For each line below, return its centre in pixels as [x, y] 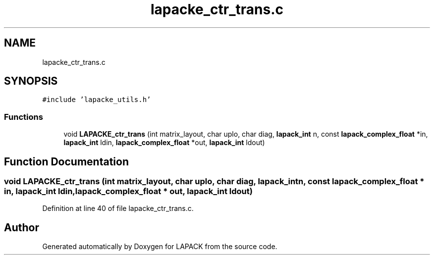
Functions [24, 117]
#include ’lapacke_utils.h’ [97, 100]
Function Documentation [66, 161]
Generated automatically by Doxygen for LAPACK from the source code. [160, 247]
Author [22, 227]
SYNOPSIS [31, 81]
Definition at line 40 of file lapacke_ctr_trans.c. [118, 208]
